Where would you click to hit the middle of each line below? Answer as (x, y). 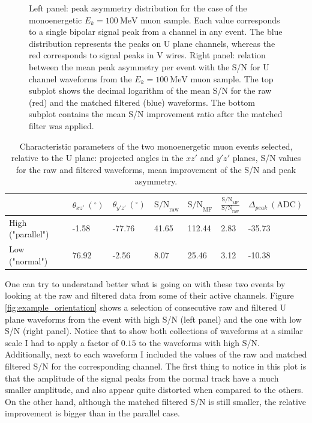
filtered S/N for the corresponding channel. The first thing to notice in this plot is (156, 366)
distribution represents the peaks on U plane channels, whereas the (152, 43)
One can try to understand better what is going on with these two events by (145, 283)
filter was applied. (61, 125)
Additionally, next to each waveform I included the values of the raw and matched (156, 354)
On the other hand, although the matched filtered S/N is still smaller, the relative (156, 401)
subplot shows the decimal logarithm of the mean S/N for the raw (150, 90)
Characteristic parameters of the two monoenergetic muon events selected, (156, 146)
